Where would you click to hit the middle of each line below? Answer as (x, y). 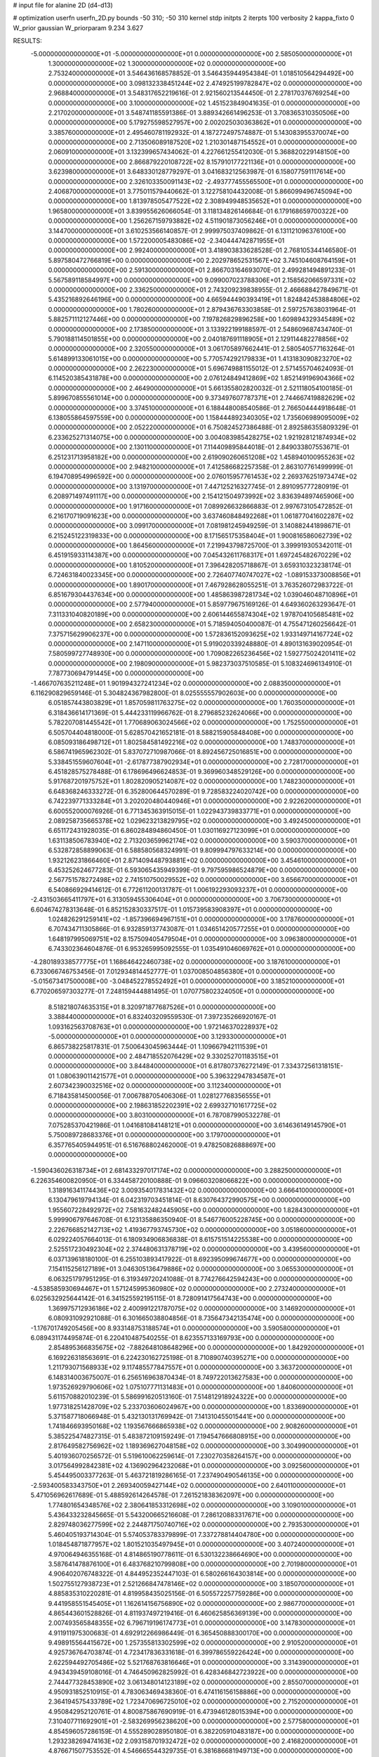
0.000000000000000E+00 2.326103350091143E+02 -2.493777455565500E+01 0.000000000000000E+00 (206, 181)
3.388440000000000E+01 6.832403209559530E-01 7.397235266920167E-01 (162, 1017)
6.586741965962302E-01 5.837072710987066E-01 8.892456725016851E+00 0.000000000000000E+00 (200, 752)
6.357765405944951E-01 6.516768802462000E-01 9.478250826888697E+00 (162, 1145)
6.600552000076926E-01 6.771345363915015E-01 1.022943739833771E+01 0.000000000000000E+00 (199, 811)
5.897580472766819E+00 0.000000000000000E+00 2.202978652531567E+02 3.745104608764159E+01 (202, 260)
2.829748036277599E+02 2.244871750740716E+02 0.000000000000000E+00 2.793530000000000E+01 (204, 1524)
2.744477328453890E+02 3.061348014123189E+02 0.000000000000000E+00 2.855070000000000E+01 (204, 1682)
